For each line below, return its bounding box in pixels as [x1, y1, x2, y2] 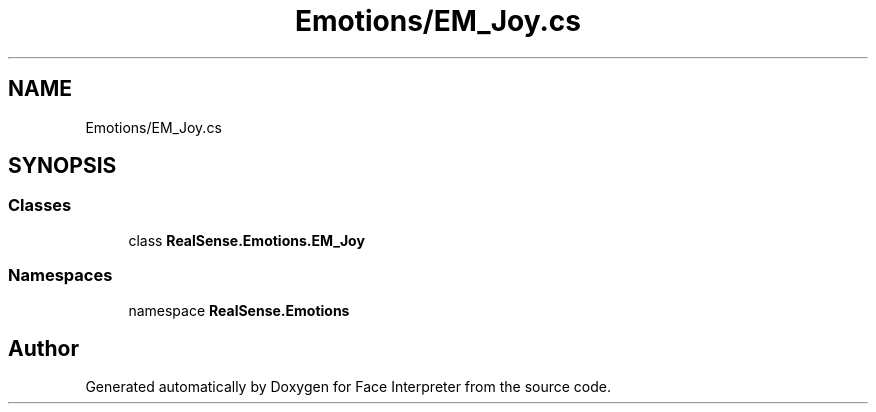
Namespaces [8, 265, 113, 286]
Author [8, 335, 79, 361]
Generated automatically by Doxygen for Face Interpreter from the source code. [85, 378, 611, 396]
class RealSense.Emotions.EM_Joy [128, 231, 365, 249]
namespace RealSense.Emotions [128, 301, 350, 319]
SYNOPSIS [8, 153, 117, 179]
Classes [8, 195, 72, 216]
